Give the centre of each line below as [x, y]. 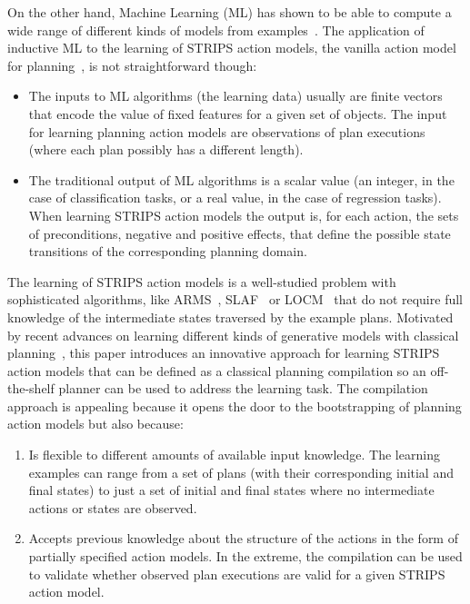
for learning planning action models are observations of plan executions [227, 131]
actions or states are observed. [113, 507]
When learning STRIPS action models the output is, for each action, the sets [244, 215]
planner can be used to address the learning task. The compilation [243, 388]
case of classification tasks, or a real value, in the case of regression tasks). [235, 198]
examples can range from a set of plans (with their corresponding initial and [241, 472]
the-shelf [31, 388]
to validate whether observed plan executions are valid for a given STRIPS [237, 574]
